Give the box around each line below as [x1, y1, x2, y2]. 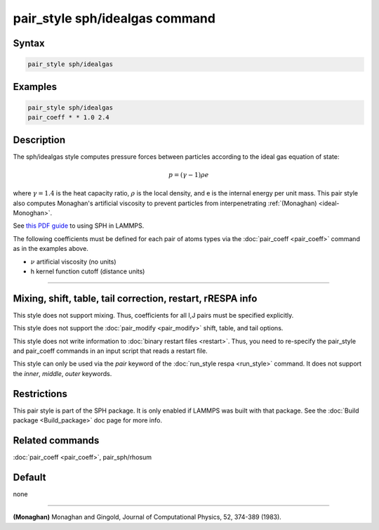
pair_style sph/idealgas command [13, 11, 215, 26]
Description [13, 134, 66, 146]
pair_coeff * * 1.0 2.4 [27, 113, 110, 122]
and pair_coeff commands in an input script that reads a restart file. [13, 347, 208, 355]
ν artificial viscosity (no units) [30, 257, 117, 266]
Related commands [13, 434, 100, 446]
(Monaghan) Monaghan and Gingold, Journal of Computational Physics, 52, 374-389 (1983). [13, 513, 282, 522]
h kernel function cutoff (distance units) [30, 267, 145, 276]
